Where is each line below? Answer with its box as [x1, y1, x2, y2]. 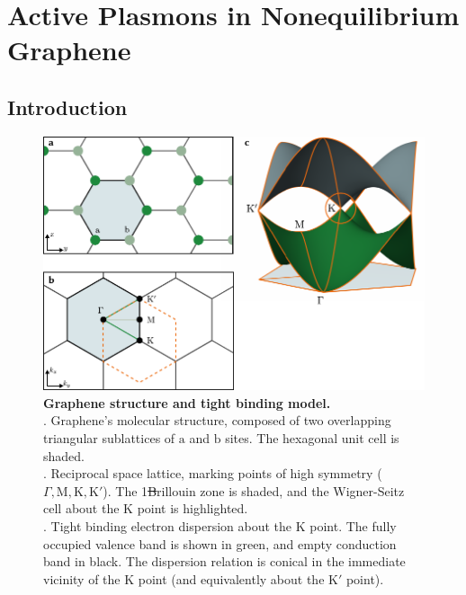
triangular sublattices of [43, 429, 175, 448]
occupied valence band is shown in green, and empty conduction [43, 534, 397, 553]
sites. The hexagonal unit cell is [225, 429, 399, 448]
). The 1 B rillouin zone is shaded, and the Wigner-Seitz [103, 481, 405, 500]
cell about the [43, 499, 120, 518]
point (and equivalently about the [138, 569, 325, 588]
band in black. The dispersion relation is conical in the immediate [43, 552, 406, 571]
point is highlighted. [137, 499, 248, 518]
